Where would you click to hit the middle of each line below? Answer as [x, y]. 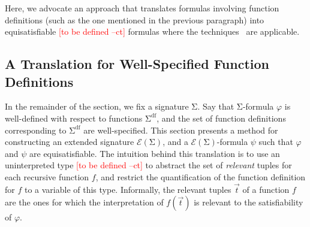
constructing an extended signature [70, 142]
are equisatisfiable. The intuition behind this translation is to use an [155, 153]
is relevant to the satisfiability [249, 202]
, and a [175, 142]
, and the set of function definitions [221, 118]
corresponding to [36, 130]
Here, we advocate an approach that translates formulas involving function [142, 8]
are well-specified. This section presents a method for [181, 130]
